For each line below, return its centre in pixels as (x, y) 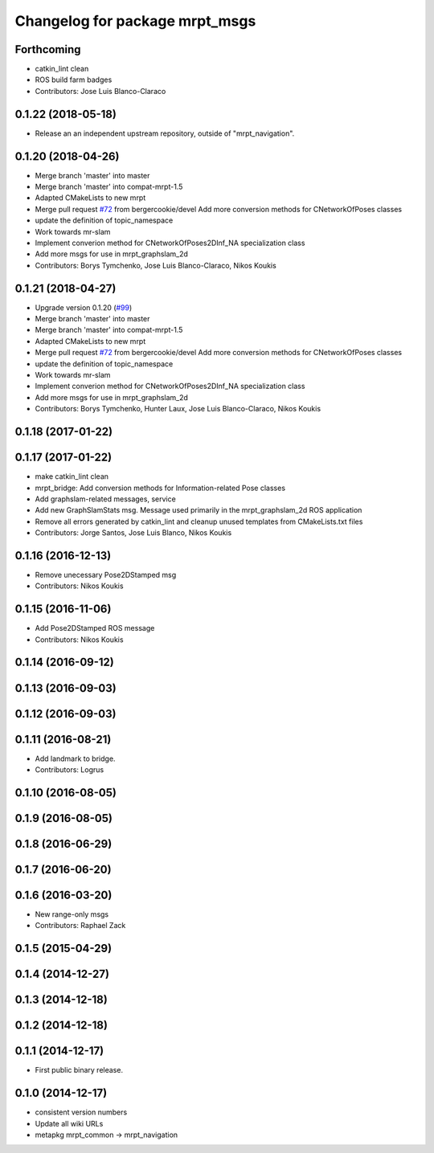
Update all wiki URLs (69, 1123)
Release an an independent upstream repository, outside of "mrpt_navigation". (165, 133)
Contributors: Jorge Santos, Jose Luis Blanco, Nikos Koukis (133, 533)
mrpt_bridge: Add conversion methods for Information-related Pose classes (160, 488)
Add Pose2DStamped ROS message (95, 628)
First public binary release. (79, 1070)
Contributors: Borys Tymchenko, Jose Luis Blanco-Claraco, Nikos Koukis (156, 265)
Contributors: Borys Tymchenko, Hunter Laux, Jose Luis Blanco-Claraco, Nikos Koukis (178, 409)
